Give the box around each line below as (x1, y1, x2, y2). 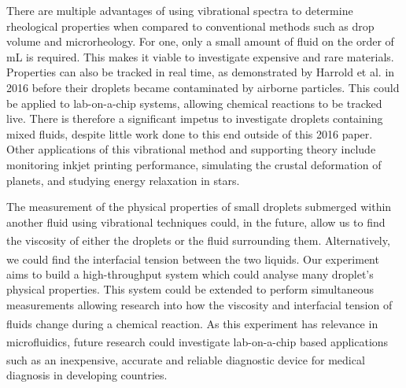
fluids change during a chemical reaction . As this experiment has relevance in (6, 315, 378, 331)
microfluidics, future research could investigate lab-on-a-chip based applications (6, 333, 389, 349)
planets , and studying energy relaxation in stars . (6, 172, 240, 188)
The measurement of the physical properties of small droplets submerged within (6, 198, 392, 215)
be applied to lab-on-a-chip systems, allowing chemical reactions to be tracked (6, 94, 382, 111)
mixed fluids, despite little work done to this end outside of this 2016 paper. (6, 125, 373, 142)
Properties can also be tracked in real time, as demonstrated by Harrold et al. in (6, 64, 395, 80)
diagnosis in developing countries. (6, 367, 168, 383)
